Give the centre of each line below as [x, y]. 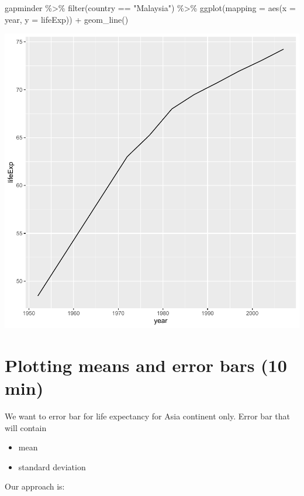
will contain [26, 427]
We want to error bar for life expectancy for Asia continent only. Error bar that [147, 416]
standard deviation [52, 466]
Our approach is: [35, 486]
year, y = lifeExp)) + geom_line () [67, 19]
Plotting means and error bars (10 [146, 365]
